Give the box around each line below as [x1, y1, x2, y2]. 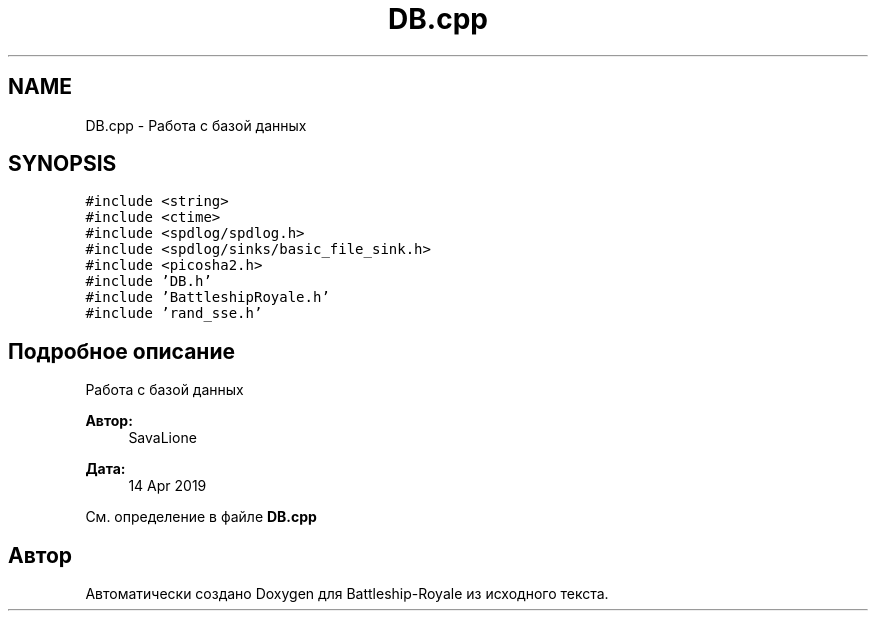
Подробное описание [8, 338, 235, 364]
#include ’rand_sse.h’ [85, 305, 263, 322]
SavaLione [128, 429, 197, 447]
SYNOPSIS [8, 151, 117, 177]
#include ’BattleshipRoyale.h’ [85, 289, 330, 306]
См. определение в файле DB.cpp [85, 508, 317, 526]
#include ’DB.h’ [85, 273, 212, 290]
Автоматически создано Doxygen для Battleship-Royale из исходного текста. [85, 585, 609, 603]
